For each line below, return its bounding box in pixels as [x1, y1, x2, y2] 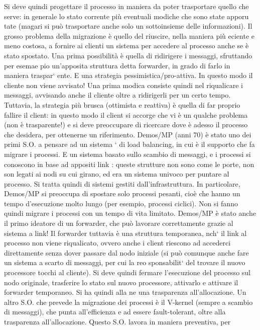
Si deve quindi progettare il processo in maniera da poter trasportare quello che [4, 1, 249, 11]
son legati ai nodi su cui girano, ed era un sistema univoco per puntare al [4, 169, 229, 179]
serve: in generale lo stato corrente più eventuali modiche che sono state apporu [4, 11, 249, 21]
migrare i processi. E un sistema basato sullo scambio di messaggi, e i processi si [4, 148, 251, 159]
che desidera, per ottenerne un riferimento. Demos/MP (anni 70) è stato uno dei [4, 129, 251, 139]
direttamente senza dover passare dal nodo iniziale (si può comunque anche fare [4, 247, 249, 258]
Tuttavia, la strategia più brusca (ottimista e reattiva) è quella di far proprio [4, 99, 240, 110]
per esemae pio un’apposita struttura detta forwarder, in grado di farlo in [4, 60, 230, 70]
